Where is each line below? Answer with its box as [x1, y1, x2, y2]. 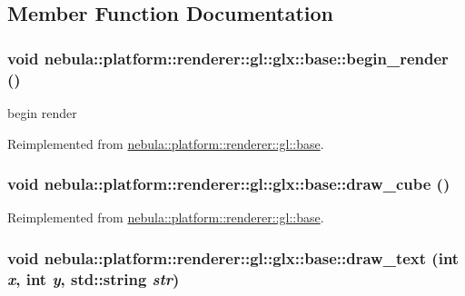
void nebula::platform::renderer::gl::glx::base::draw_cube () [7, 173, 450, 195]
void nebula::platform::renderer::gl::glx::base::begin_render [7, 46, 449, 69]
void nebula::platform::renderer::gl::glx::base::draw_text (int [7, 246, 460, 269]
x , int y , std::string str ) [7, 267, 180, 290]
